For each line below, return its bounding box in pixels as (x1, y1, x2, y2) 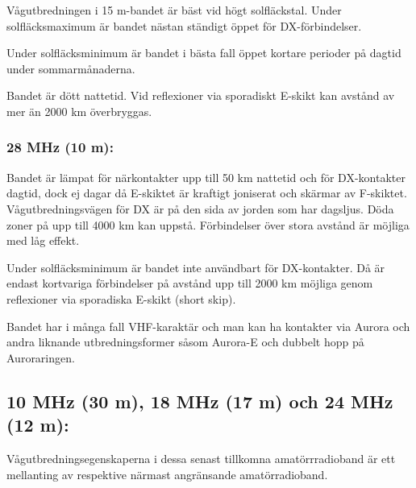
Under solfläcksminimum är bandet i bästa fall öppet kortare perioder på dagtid (6, 44, 401, 61)
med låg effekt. (6, 232, 80, 249)
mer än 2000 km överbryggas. (6, 102, 152, 119)
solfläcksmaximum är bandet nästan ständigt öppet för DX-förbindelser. (6, 17, 362, 34)
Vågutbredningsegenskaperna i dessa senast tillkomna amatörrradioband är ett (6, 449, 396, 466)
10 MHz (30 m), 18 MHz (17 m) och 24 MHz (6, 388, 393, 413)
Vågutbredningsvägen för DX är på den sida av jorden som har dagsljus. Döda (6, 200, 394, 217)
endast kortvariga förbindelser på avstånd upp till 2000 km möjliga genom (6, 275, 373, 292)
